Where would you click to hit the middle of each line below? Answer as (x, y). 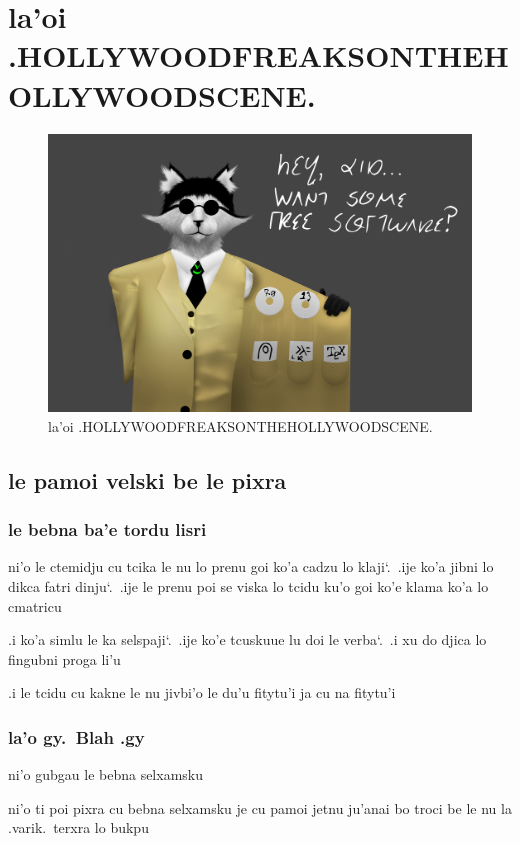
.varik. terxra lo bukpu (78, 827)
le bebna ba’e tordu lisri (107, 529)
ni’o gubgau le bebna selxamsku (106, 774)
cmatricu (35, 605)
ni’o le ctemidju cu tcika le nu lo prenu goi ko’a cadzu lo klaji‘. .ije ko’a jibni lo (251, 566)
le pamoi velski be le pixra (147, 479)
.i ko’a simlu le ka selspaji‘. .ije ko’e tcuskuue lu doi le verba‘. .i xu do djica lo (247, 639)
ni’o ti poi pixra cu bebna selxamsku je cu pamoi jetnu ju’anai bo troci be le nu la (260, 807)
